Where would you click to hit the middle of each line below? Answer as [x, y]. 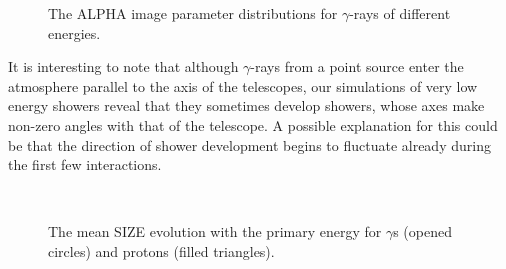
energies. [74, 32]
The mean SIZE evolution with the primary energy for [215, 231]
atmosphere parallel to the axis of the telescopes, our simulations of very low [243, 85]
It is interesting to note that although [123, 66]
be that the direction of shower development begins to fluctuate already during [249, 144]
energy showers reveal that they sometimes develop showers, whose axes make [246, 105]
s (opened [422, 231]
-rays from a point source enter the [357, 66]
